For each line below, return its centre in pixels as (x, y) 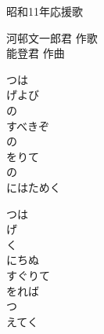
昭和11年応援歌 (45, 11)
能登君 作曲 (36, 53)
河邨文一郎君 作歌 (52, 37)
